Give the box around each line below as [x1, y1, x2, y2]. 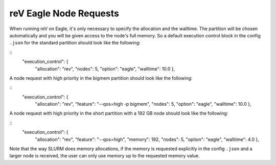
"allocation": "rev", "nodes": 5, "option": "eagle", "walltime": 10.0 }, [35, 65, 175, 72]
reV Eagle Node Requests [9, 8, 120, 19]
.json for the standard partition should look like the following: [9, 40, 141, 46]
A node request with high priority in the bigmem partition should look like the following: [9, 75, 193, 81]
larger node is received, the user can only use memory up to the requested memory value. [9, 153, 200, 159]
